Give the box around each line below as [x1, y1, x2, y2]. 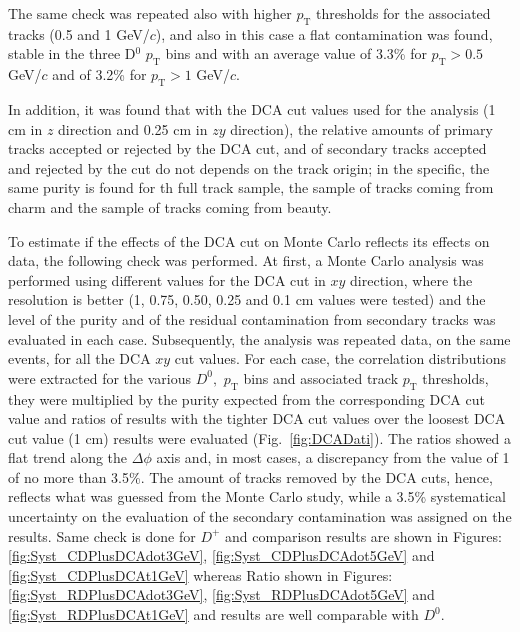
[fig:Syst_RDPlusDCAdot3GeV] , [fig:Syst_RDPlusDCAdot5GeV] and [8, 584, 435, 605]
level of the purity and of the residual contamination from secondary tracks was [8, 308, 496, 329]
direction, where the [350, 269, 473, 290]
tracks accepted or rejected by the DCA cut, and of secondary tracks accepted [8, 138, 487, 159]
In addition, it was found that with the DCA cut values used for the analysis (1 [8, 98, 496, 119]
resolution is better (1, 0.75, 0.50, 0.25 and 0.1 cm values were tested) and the [8, 289, 486, 310]
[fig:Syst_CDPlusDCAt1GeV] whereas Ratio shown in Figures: [8, 564, 393, 585]
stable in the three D [8, 43, 136, 64]
